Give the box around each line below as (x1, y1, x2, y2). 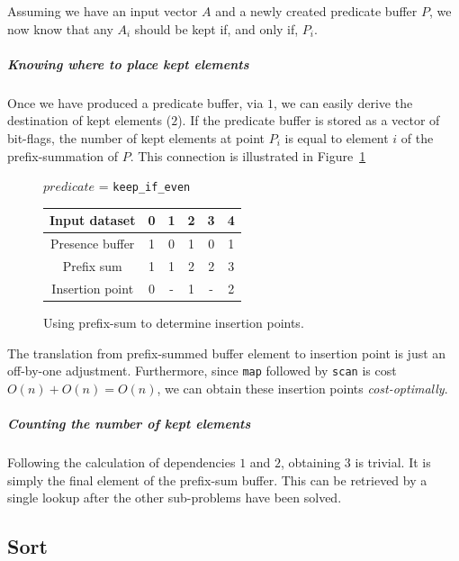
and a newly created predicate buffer (215, 2, 418, 20)
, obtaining (281, 452, 341, 471)
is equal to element (284, 128, 389, 147)
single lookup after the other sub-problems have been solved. (7, 488, 342, 507)
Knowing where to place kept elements (7, 54, 249, 73)
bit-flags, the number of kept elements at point (7, 128, 265, 147)
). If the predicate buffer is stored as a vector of (177, 111, 440, 130)
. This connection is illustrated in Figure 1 (130, 146, 366, 165)
